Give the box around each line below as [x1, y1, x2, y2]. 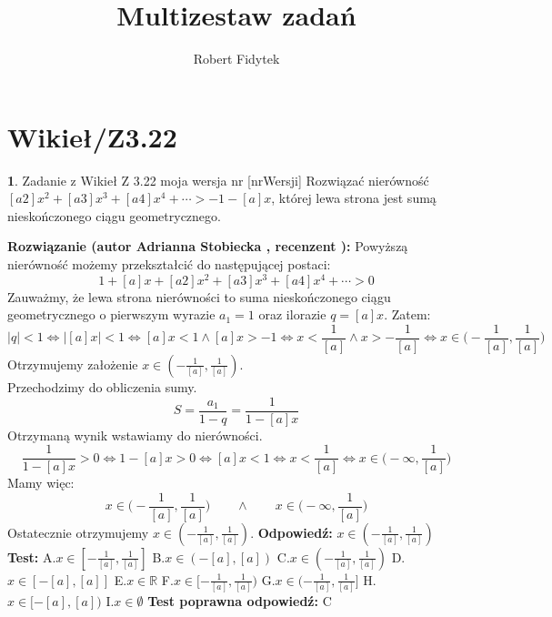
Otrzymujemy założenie [7, 354, 138, 373]
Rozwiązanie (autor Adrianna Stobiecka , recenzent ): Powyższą [7, 237, 408, 256]
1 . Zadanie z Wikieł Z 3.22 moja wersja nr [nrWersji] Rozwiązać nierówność [7, 170, 429, 189]
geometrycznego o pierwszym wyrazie [7, 305, 216, 324]
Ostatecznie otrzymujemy [7, 522, 149, 541]
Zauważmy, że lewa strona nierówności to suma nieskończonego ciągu [7, 287, 391, 306]
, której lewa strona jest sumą [271, 188, 437, 207]
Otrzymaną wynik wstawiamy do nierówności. [7, 425, 263, 444]
